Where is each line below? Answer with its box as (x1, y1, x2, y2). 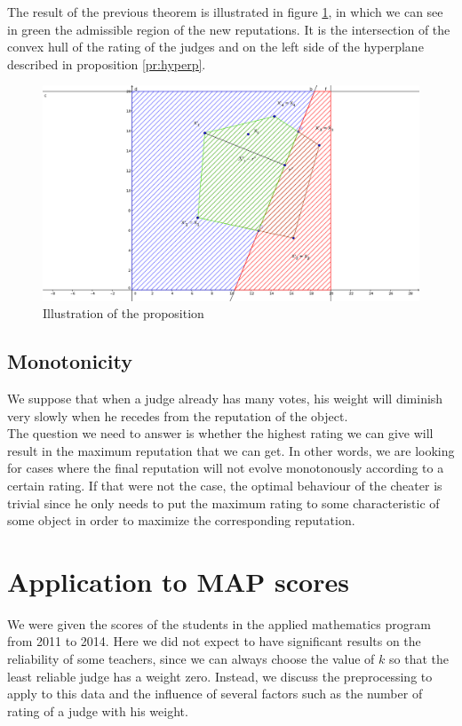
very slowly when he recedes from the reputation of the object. (7, 406, 348, 425)
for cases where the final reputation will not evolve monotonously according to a (7, 459, 444, 477)
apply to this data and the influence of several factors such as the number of (7, 684, 423, 703)
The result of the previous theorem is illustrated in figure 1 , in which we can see (7, 3, 443, 20)
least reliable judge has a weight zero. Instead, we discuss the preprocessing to (7, 666, 433, 685)
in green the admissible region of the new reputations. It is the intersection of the (7, 20, 450, 38)
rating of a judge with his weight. (7, 701, 188, 720)
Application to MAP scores (7, 562, 349, 599)
